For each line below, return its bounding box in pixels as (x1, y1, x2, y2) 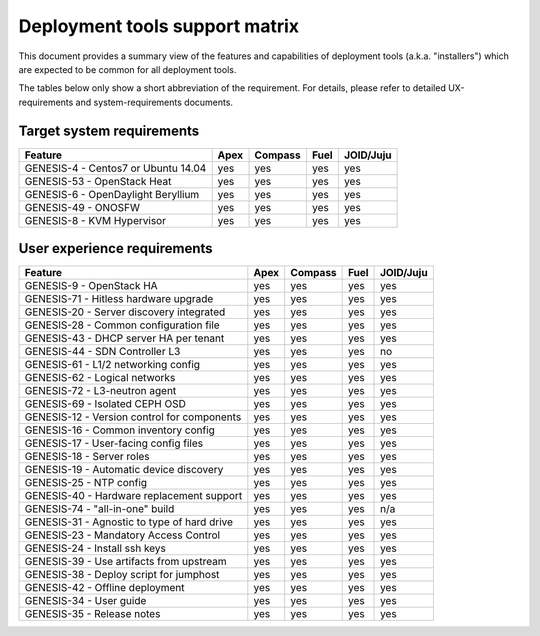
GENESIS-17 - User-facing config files (24, 436, 204, 450)
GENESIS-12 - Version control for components (24, 410, 242, 424)
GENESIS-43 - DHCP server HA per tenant (24, 331, 225, 345)
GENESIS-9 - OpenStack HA (24, 279, 159, 293)
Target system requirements (18, 122, 200, 139)
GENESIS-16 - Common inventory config (24, 423, 215, 437)
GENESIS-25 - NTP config (24, 476, 148, 490)
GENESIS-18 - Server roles (24, 450, 150, 464)
